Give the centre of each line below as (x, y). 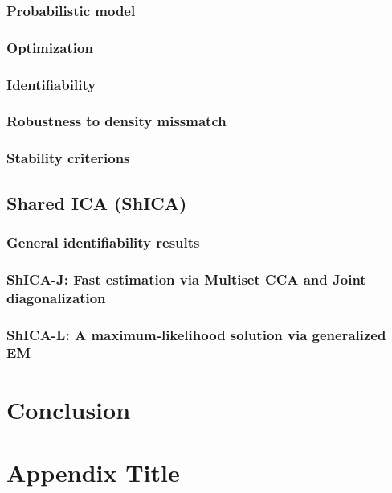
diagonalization (56, 297)
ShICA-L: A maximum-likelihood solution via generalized (196, 334)
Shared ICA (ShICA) (97, 202)
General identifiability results (103, 242)
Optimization (50, 47)
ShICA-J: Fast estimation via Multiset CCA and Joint (186, 279)
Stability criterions (68, 158)
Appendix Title (93, 472)
